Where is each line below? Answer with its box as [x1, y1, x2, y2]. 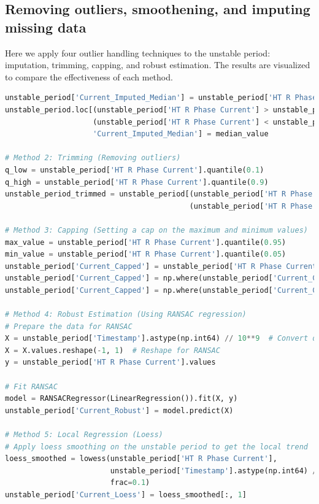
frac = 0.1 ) [110, 478, 150, 487]
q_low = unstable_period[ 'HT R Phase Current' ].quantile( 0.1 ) [5, 165, 264, 174]
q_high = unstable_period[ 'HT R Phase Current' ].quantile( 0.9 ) [5, 177, 269, 187]
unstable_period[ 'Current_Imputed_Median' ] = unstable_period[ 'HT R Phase [5, 93, 317, 103]
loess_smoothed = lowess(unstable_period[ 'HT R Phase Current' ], [5, 454, 277, 463]
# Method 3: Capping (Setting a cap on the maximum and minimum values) [5, 225, 308, 235]
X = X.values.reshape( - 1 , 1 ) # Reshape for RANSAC [5, 346, 220, 355]
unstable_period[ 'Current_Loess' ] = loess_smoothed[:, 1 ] [5, 490, 247, 499]
